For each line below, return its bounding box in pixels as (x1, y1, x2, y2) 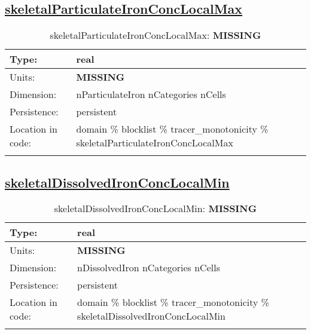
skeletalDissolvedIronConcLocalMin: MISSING (54, 201, 257, 216)
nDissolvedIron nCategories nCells (77, 261, 220, 275)
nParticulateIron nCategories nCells (76, 87, 226, 102)
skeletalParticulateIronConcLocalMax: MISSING (50, 28, 261, 42)
